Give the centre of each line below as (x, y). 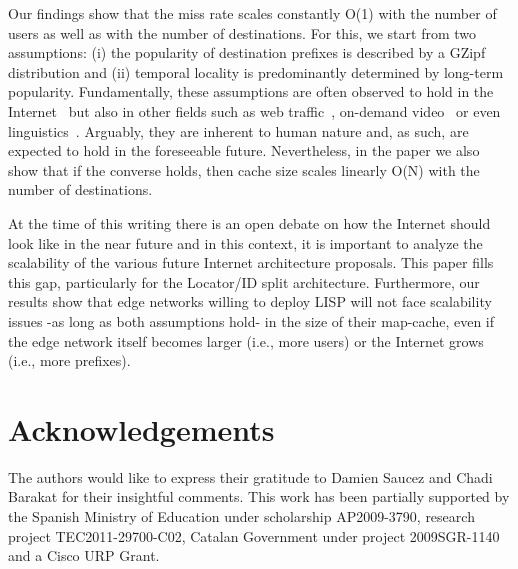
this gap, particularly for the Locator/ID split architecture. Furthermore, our (244, 281)
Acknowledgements (141, 428)
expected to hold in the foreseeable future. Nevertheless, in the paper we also (244, 150)
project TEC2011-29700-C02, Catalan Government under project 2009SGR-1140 (254, 535)
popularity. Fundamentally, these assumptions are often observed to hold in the (251, 91)
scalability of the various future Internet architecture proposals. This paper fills (251, 262)
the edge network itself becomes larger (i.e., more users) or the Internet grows (246, 340)
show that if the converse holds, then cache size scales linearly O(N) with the (244, 169)
